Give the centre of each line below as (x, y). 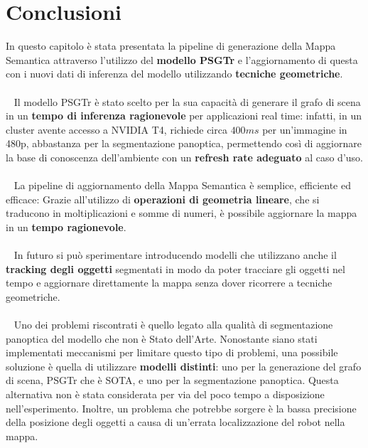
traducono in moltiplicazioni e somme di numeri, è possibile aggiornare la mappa (182, 213)
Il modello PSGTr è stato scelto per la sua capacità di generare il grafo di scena (187, 101)
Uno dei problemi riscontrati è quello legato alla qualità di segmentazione (173, 324)
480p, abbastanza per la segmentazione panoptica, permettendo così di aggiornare (184, 143)
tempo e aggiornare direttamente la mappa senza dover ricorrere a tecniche (169, 283)
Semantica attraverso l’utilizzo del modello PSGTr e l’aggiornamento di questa (182, 59)
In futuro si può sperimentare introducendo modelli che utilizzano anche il (175, 255)
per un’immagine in (305, 129)
